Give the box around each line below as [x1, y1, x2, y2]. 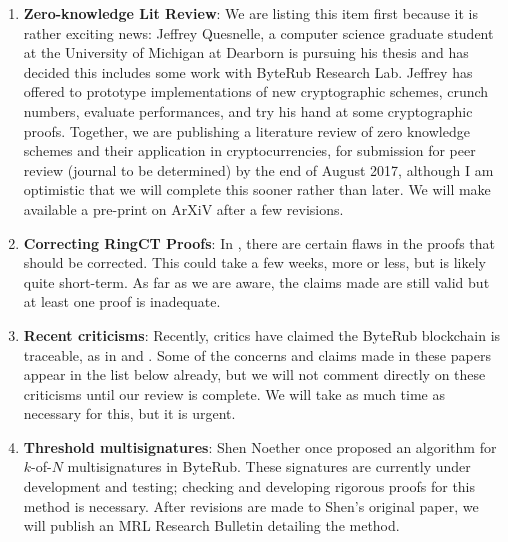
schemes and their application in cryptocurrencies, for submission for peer [23, 140, 476, 161]
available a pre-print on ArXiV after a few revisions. [23, 198, 344, 219]
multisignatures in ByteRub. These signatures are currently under [67, 456, 471, 477]
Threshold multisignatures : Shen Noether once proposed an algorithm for [23, 436, 497, 457]
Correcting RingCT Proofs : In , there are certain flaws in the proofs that [23, 232, 496, 253]
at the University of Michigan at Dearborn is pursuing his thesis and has [23, 42, 469, 63]
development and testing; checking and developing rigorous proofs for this [23, 476, 476, 497]
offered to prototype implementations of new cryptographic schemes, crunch [23, 81, 489, 102]
